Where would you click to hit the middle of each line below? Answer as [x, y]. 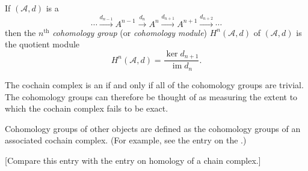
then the [20, 32]
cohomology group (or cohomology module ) [130, 32]
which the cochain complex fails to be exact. [87, 108]
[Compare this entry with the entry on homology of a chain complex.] [133, 160]
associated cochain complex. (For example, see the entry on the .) [126, 140]
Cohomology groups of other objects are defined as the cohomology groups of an [153, 128]
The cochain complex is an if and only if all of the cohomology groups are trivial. [154, 84]
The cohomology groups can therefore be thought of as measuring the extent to [151, 96]
